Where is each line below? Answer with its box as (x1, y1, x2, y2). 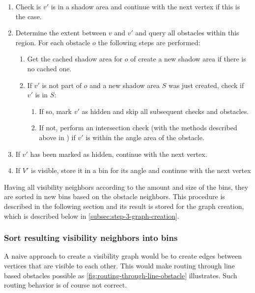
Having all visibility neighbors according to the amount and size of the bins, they (4, 181, 249, 192)
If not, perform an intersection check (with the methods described (39, 122, 237, 133)
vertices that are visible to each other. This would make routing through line (4, 260, 235, 270)
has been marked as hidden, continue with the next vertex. (30, 148, 207, 159)
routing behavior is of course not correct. (4, 280, 127, 290)
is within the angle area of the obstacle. (85, 132, 204, 142)
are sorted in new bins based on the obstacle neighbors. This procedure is (4, 191, 225, 202)
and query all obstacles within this (135, 28, 239, 38)
